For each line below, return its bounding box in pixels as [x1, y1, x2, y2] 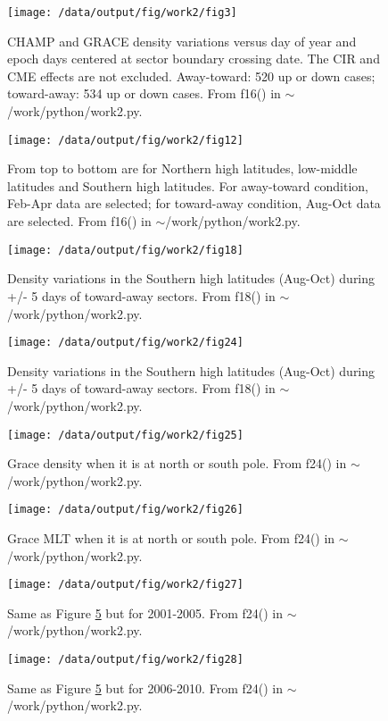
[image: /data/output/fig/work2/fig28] [7, 653, 244, 667]
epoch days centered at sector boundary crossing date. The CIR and [7, 49, 380, 68]
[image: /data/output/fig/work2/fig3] [7, 6, 237, 19]
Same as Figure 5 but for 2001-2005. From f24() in [7, 603, 283, 622]
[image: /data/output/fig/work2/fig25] [7, 428, 244, 441]
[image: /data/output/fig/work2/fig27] [7, 578, 244, 591]
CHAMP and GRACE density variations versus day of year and [7, 31, 357, 50]
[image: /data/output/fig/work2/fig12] [7, 133, 244, 147]
